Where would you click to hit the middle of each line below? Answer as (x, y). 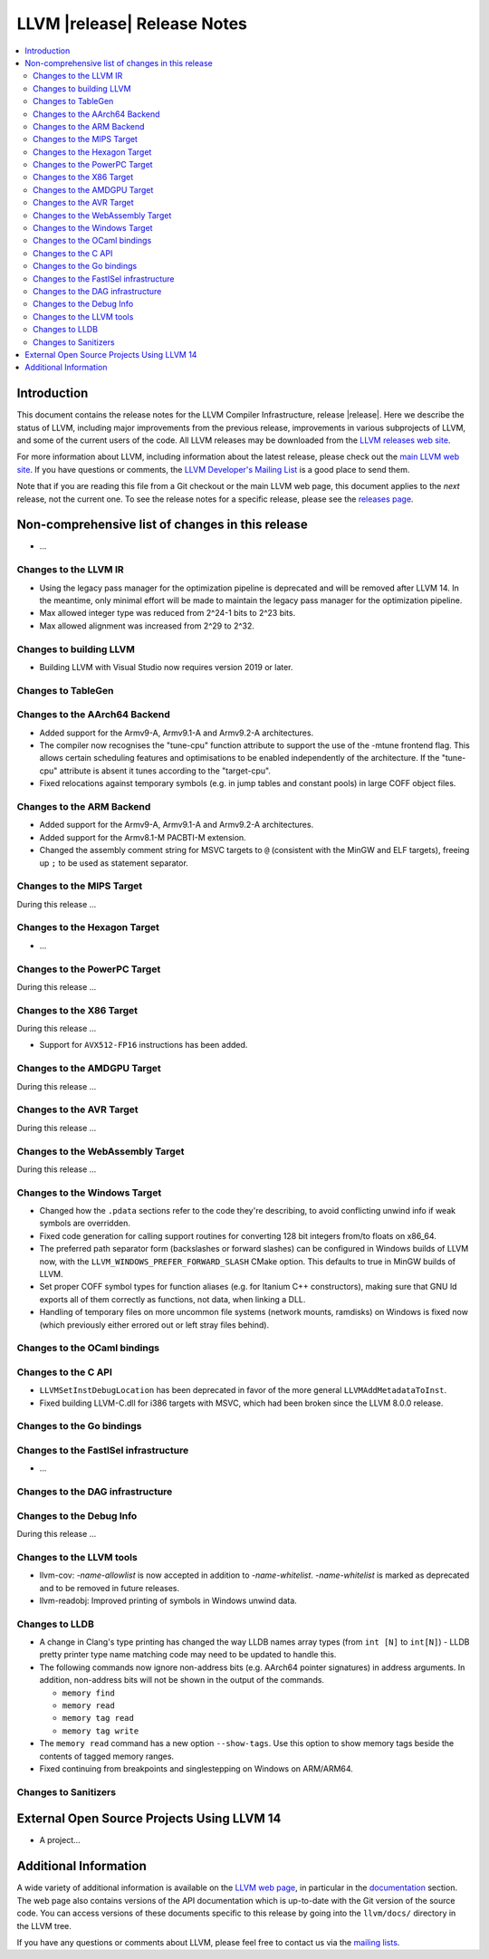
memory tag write (101, 1731)
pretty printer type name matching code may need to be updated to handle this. (188, 1655)
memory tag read (98, 1718)
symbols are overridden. (85, 1224)
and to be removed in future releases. (110, 1588)
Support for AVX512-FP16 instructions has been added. (144, 1045)
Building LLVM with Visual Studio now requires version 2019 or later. (166, 667)
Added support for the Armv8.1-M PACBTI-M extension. (143, 837)
